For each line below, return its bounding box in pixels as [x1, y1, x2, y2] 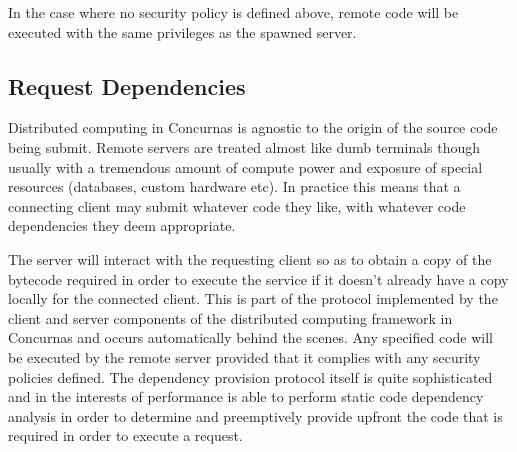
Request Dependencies [8, 70, 246, 101]
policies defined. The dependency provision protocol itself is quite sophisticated [8, 366, 493, 387]
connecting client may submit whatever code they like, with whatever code [8, 195, 466, 216]
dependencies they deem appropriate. [8, 215, 236, 236]
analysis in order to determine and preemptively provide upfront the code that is [8, 405, 503, 426]
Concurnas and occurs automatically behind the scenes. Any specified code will [8, 327, 494, 348]
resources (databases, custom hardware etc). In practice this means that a [8, 176, 461, 197]
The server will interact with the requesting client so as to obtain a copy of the [8, 248, 492, 269]
